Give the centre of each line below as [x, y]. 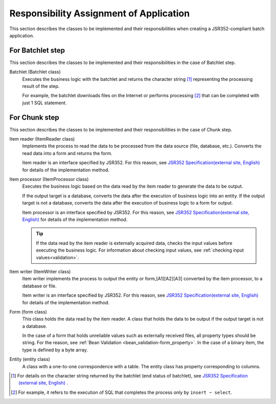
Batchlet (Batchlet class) [35, 72]
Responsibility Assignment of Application [100, 13]
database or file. [39, 286]
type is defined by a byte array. [55, 350]
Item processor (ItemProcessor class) [49, 179]
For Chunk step [34, 117]
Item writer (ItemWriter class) [40, 272]
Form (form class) [28, 311]
